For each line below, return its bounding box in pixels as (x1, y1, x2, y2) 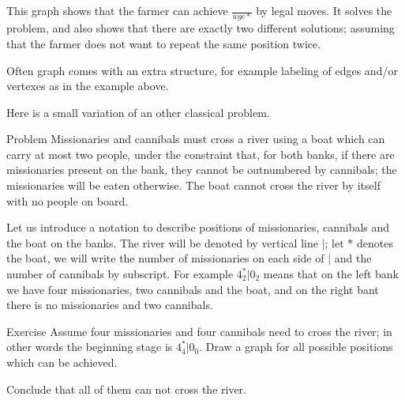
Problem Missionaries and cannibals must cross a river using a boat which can (6, 130, 385, 147)
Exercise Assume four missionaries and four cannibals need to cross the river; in (6, 323, 392, 339)
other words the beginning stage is (6, 338, 173, 355)
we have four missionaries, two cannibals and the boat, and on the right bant (6, 281, 379, 297)
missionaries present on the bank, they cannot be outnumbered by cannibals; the (6, 161, 397, 178)
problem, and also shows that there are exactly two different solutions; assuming (6, 20, 395, 36)
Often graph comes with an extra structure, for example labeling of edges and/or (6, 62, 398, 78)
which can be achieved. (6, 354, 118, 370)
